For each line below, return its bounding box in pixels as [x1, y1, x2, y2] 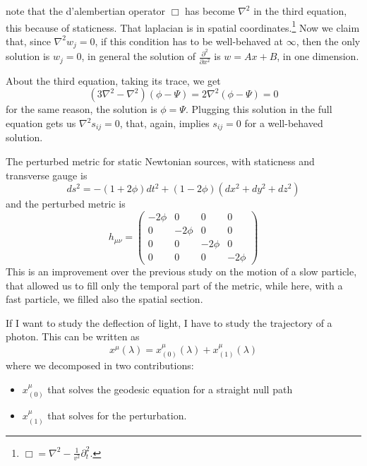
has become [185, 4, 235, 18]
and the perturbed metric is [6, 196, 126, 211]
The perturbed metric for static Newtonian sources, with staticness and [6, 154, 315, 169]
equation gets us [6, 116, 76, 131]
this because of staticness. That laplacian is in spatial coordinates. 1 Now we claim [6, 18, 360, 35]
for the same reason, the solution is [6, 102, 157, 116]
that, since [6, 33, 51, 48]
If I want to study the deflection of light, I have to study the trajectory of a [6, 315, 332, 330]
